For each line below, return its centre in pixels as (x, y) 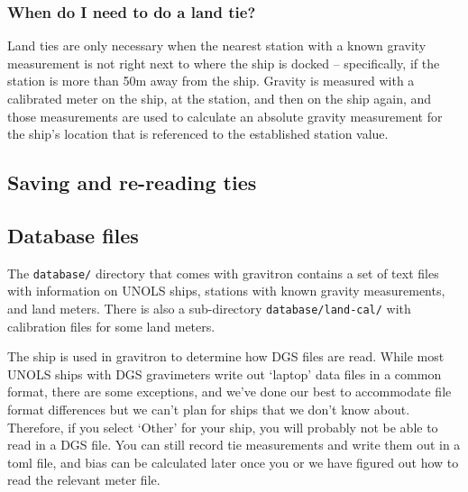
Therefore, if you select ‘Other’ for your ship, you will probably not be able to (223, 427)
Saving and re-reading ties (132, 182)
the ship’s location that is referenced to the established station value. (198, 134)
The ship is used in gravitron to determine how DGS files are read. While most (226, 356)
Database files (73, 235)
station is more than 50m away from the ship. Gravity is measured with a (211, 81)
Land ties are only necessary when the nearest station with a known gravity (217, 46)
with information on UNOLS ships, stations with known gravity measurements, (226, 291)
